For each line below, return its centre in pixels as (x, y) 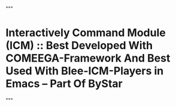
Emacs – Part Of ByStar (64, 84)
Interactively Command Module (86, 33)
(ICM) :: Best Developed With (79, 46)
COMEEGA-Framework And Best (88, 58)
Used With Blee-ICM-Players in (85, 71)
